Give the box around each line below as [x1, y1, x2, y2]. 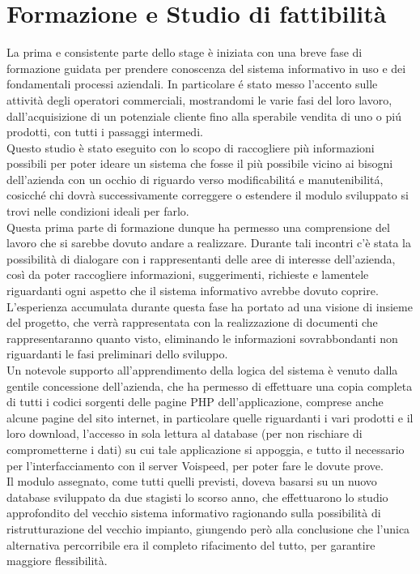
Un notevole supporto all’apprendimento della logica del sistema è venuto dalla [6, 362, 398, 378]
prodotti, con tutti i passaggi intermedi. [6, 123, 203, 140]
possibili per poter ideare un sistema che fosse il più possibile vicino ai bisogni [6, 155, 393, 172]
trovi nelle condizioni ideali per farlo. [6, 203, 189, 220]
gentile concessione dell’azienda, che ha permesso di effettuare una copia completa [6, 377, 413, 394]
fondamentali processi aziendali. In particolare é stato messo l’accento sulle [6, 75, 378, 92]
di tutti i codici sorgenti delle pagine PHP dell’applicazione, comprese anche [6, 393, 384, 410]
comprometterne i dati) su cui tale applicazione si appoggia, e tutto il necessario [6, 440, 405, 457]
